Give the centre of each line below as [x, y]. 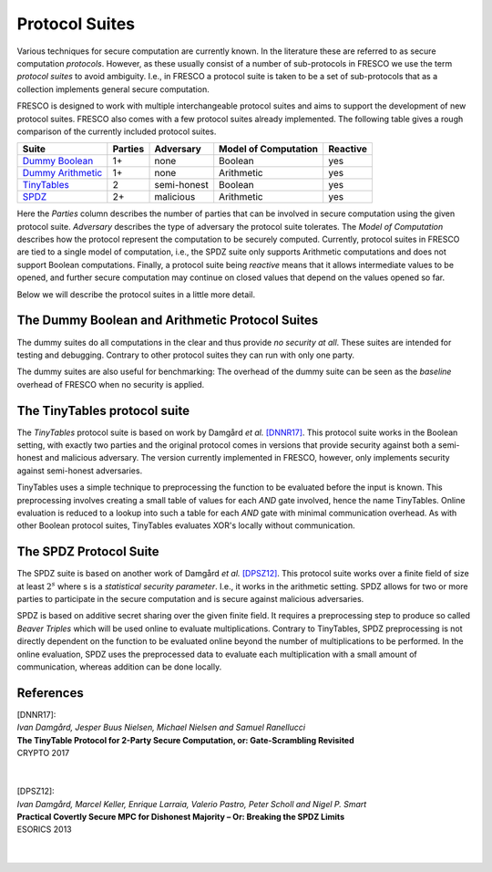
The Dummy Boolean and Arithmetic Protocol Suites [168, 321]
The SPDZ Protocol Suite [88, 552]
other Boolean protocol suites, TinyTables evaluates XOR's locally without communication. [186, 525]
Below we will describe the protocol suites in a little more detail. [136, 294]
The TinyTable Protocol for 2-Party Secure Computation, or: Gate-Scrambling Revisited [185, 740]
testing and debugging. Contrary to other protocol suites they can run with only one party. [186, 355]
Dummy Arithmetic [62, 173]
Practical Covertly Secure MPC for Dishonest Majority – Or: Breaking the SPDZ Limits [181, 817]
